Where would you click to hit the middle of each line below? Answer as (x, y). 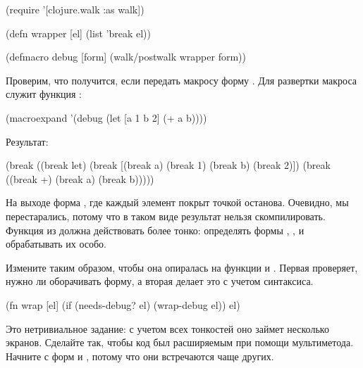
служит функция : (44, 94)
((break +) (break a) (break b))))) (80, 178)
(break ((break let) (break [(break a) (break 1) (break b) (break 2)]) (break (168, 165)
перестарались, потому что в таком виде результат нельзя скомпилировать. (166, 216)
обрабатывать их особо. (56, 244)
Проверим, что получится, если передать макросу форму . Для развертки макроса (181, 80)
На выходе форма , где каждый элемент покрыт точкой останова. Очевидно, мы (177, 202)
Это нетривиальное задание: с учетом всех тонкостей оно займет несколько (167, 328)
